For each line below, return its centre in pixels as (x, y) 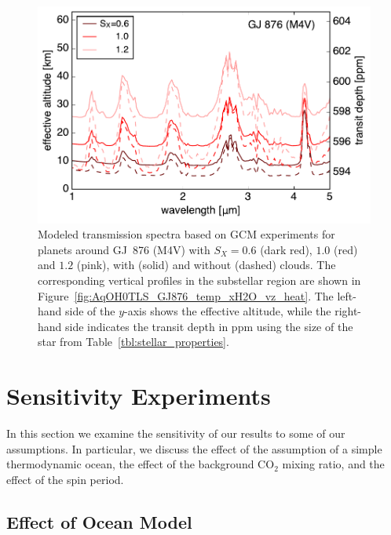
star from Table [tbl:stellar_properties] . (133, 342)
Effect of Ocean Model (99, 521)
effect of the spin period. (65, 479)
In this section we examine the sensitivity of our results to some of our (176, 433)
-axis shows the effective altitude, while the (228, 311)
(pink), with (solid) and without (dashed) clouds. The (206, 265)
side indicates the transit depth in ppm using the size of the (209, 326)
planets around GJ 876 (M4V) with (124, 249)
